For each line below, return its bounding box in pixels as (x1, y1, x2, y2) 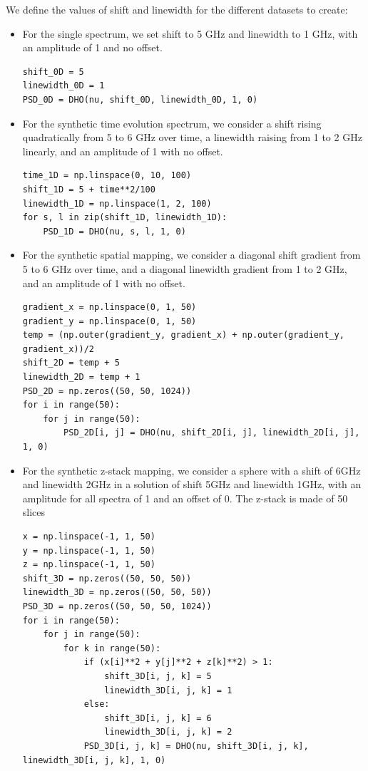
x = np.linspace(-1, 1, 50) (22, 532, 155, 542)
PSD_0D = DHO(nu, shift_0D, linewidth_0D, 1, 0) (22, 94, 258, 105)
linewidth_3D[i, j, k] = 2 (104, 727, 232, 738)
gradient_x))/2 (22, 343, 95, 354)
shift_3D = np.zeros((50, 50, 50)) (22, 573, 192, 584)
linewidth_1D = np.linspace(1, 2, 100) (22, 198, 212, 209)
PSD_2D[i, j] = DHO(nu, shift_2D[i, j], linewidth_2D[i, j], (63, 428, 360, 438)
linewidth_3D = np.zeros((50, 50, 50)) (22, 587, 212, 598)
